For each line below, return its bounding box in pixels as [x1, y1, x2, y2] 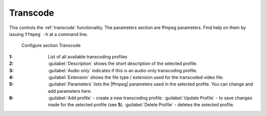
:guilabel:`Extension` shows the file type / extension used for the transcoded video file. [48, 74, 224, 80]
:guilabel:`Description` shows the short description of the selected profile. [48, 60, 198, 66]
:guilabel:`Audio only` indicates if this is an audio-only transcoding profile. [48, 67, 198, 73]
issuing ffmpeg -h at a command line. [9, 31, 88, 37]
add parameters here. [48, 88, 92, 94]
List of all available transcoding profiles [48, 54, 128, 59]
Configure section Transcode [21, 42, 81, 49]
